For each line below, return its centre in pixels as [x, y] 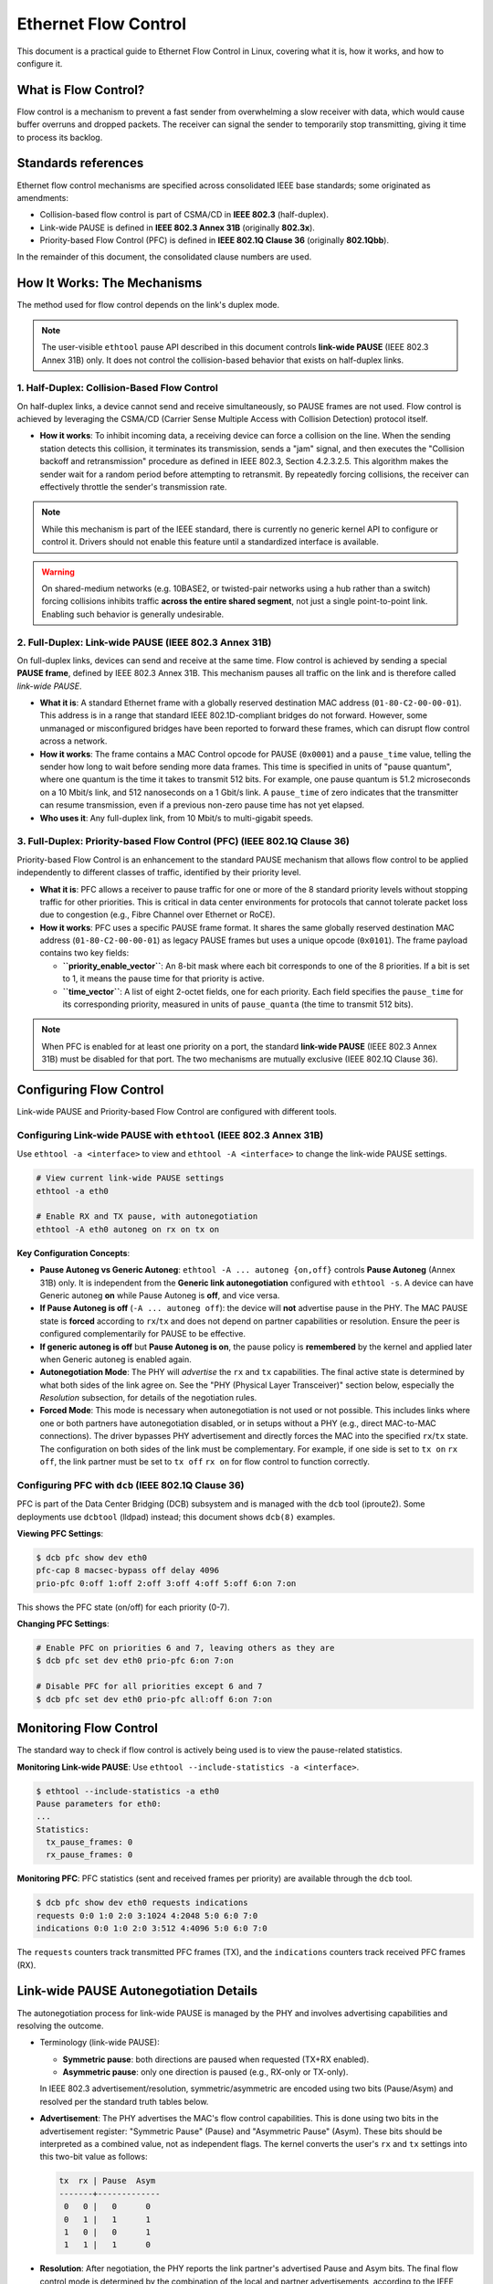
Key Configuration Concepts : [73, 1253]
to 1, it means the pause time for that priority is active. [163, 978]
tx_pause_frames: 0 [89, 1842]
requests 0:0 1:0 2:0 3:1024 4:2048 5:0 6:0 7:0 [147, 1915]
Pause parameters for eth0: [99, 1803]
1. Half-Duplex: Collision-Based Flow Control [117, 388]
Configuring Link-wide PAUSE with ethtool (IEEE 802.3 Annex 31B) [170, 1135]
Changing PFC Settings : [63, 1624]
